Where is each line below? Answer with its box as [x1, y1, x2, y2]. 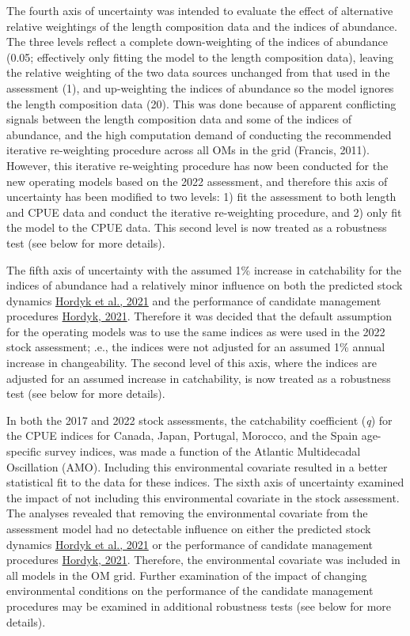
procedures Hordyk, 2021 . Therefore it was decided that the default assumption [6, 308, 393, 324]
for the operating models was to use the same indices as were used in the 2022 [6, 323, 385, 339]
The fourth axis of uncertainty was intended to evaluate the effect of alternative [6, 2, 393, 18]
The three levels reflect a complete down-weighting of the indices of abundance [6, 33, 389, 50]
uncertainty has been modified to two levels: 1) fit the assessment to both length [6, 188, 397, 205]
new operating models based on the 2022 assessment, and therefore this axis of [6, 172, 388, 189]
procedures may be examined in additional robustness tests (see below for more [6, 597, 392, 614]
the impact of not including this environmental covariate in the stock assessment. [6, 489, 400, 505]
